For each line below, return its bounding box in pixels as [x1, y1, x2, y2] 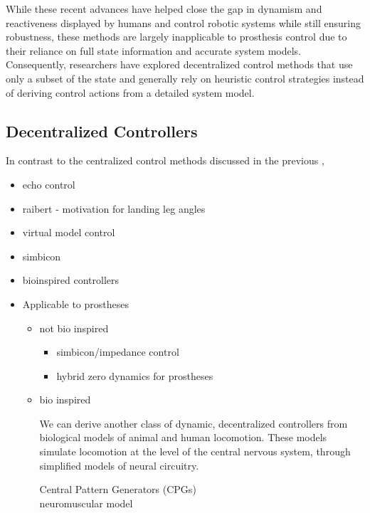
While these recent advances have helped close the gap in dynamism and [6, 1, 322, 16]
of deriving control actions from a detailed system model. [6, 85, 255, 100]
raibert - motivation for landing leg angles [22, 201, 206, 216]
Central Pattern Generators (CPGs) [39, 482, 196, 497]
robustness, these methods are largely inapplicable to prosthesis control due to [6, 29, 347, 44]
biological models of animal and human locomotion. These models [39, 430, 327, 445]
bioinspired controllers [22, 273, 120, 287]
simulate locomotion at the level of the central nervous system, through [39, 444, 351, 459]
